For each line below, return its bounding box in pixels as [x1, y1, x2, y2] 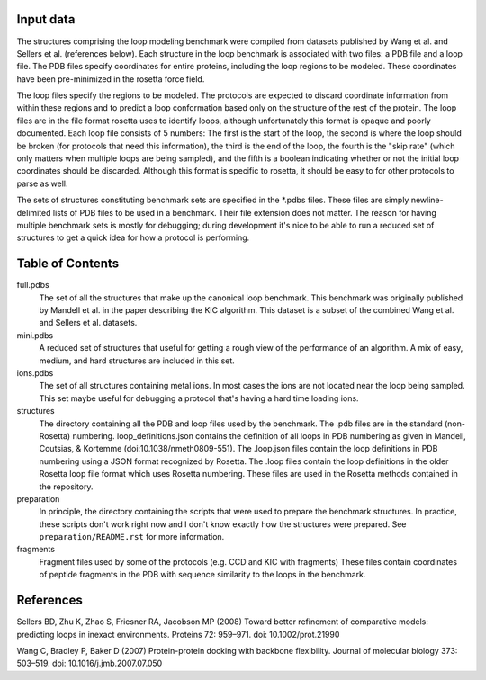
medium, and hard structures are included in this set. [39, 355, 236, 366]
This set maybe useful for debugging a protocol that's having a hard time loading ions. [39, 392, 359, 404]
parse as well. [16, 178, 68, 189]
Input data [16, 12, 76, 27]
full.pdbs [16, 280, 49, 291]
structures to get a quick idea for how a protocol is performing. [16, 232, 250, 243]
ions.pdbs [16, 368, 54, 379]
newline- [410, 194, 445, 206]
